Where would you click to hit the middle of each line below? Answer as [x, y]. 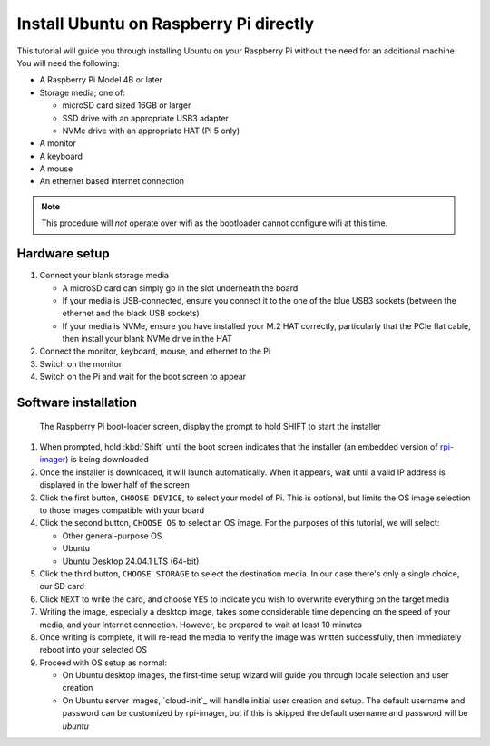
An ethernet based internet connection [112, 181]
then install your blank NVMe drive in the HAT [147, 339]
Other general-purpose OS [112, 536]
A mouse [56, 169]
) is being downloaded [107, 460]
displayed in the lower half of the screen [115, 485]
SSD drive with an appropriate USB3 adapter [145, 118]
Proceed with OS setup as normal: [103, 663]
